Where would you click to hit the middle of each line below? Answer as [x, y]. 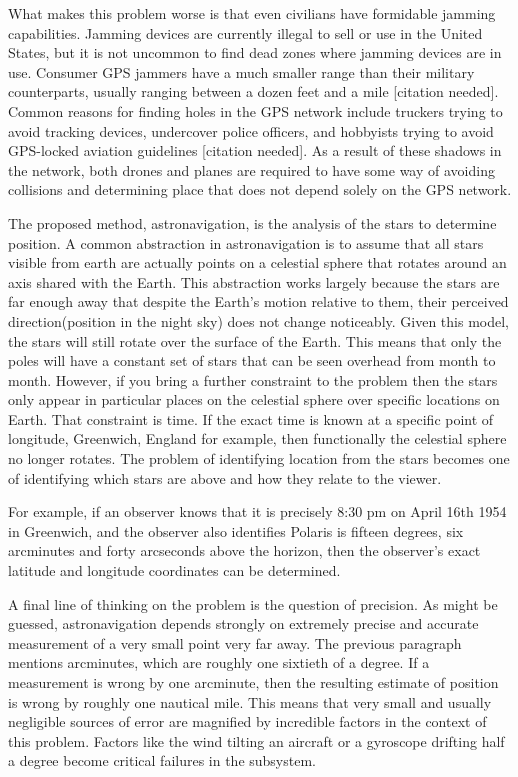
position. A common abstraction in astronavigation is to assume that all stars [246, 242]
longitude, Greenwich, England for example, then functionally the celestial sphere [257, 438]
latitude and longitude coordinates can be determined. [174, 570]
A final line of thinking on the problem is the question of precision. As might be [253, 603]
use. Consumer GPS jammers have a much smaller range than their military [241, 71]
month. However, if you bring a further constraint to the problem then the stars [253, 379]
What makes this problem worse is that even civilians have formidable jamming [252, 13]
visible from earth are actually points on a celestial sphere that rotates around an [257, 262]
